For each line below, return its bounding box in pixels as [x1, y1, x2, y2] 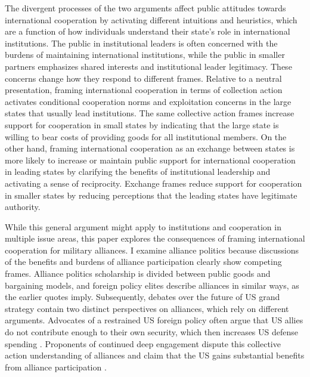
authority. [5, 200, 41, 213]
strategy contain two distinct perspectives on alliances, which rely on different [5, 302, 289, 314]
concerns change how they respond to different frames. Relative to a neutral [5, 72, 282, 84]
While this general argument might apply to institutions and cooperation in [5, 220, 281, 233]
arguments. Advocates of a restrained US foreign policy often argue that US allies [5, 314, 303, 326]
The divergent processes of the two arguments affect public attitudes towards [5, 2, 286, 14]
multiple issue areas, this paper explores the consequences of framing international [5, 232, 305, 245]
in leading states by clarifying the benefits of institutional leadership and [5, 165, 271, 178]
